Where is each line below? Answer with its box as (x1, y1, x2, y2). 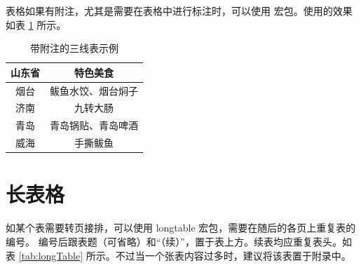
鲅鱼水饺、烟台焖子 (50, 83, 138, 98)
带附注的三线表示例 (30, 41, 118, 55)
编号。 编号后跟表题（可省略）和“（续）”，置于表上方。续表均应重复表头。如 (6, 234, 352, 248)
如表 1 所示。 (6, 17, 67, 32)
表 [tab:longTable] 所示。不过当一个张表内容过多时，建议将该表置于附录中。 (6, 248, 351, 262)
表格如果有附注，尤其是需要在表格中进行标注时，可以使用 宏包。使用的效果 (6, 4, 353, 18)
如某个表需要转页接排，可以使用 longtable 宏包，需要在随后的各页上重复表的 (6, 220, 356, 235)
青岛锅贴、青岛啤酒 (50, 118, 138, 133)
